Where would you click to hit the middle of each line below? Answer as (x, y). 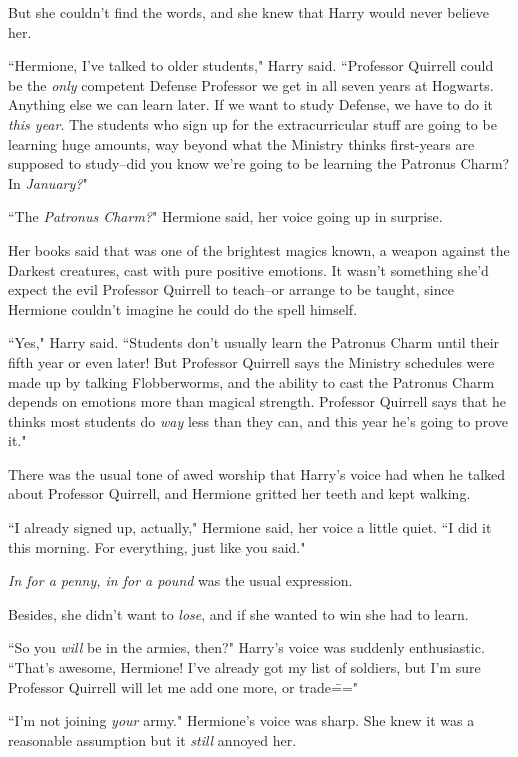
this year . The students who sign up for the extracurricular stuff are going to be (252, 123)
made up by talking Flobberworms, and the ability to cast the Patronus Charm (251, 381)
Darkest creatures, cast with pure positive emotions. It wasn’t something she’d (248, 269)
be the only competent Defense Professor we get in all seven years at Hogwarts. (251, 84)
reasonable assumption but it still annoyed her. (152, 739)
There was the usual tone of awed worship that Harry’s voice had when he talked (257, 473)
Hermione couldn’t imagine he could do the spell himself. (183, 308)
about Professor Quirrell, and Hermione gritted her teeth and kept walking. (239, 493)
